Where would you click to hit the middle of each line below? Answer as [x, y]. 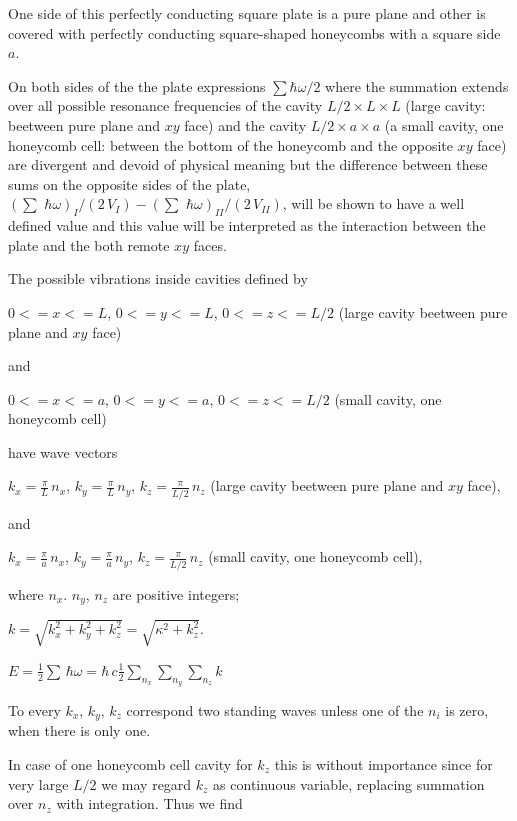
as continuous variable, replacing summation [349, 783]
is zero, [467, 709]
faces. [210, 244]
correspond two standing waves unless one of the [275, 709]
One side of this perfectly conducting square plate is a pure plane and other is [247, 13]
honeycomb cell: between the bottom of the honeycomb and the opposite [230, 144]
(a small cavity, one [444, 124]
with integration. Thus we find [149, 803]
